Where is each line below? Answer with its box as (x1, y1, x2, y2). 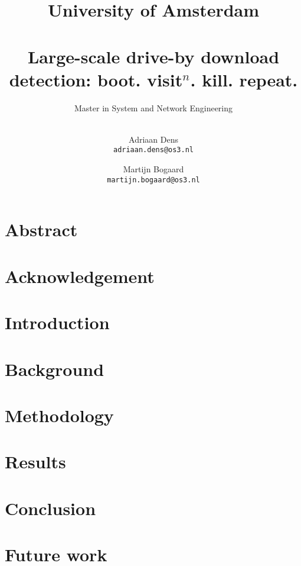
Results (5, 449, 66, 474)
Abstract (5, 217, 78, 242)
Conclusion (5, 496, 96, 520)
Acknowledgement (5, 263, 155, 288)
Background (5, 356, 104, 381)
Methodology (5, 403, 114, 427)
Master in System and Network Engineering (74, 101, 233, 114)
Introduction (5, 310, 110, 335)
